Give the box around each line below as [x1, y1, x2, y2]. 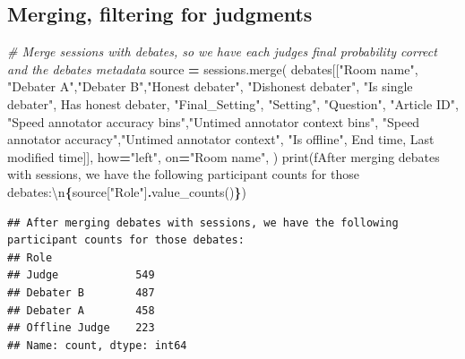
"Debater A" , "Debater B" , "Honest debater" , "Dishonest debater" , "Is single [7, 77, 413, 96]
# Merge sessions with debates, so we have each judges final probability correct [7, 42, 437, 61]
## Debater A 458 [7, 303, 155, 317]
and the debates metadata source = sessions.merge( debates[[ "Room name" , [7, 59, 418, 78]
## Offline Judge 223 [7, 321, 155, 335]
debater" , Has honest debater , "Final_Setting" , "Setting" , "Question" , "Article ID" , [7, 94, 459, 113]
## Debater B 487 [7, 286, 155, 299]
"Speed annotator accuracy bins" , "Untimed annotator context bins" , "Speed [7, 112, 420, 131]
